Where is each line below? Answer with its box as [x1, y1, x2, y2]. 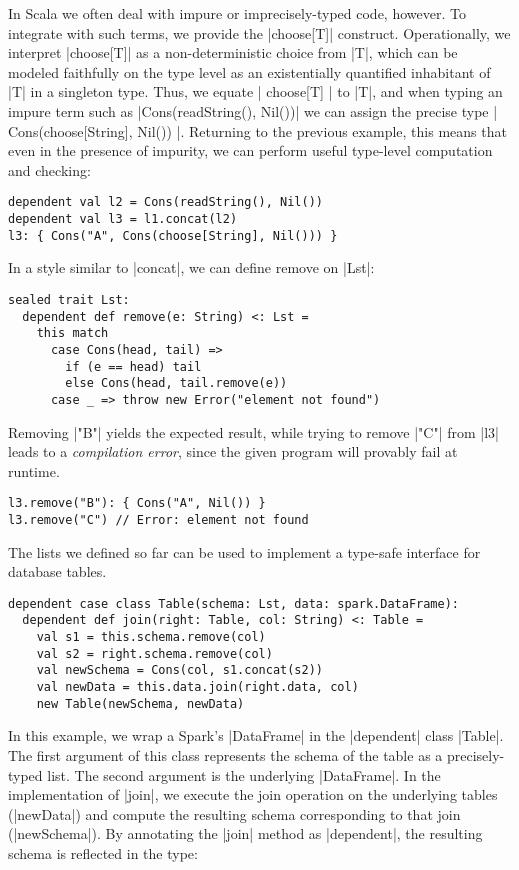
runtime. [8, 460, 60, 481]
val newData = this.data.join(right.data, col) [36, 680, 359, 695]
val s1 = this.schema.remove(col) [36, 630, 266, 645]
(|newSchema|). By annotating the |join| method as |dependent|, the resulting [8, 823, 483, 844]
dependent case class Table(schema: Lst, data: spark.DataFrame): [8, 596, 460, 611]
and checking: [8, 159, 91, 180]
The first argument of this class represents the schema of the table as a [8, 744, 443, 765]
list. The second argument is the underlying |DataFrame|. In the [47, 764, 441, 785]
